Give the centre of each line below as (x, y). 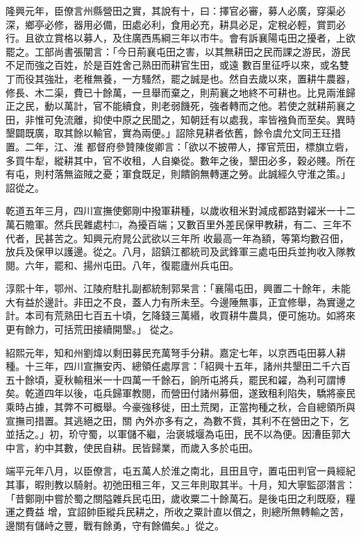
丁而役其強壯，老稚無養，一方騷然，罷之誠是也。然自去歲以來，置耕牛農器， (180, 78)
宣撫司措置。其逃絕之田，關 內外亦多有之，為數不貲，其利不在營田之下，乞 (177, 420)
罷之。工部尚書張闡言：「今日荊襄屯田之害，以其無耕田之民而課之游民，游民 (178, 51)
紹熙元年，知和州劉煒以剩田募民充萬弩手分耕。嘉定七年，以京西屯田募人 (171, 352)
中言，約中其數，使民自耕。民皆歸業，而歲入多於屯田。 (132, 447)
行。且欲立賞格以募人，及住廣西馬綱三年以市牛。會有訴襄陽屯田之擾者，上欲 (180, 38)
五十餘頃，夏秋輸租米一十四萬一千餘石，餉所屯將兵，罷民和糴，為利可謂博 (176, 379)
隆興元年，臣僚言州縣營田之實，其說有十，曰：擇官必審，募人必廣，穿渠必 (176, 10)
